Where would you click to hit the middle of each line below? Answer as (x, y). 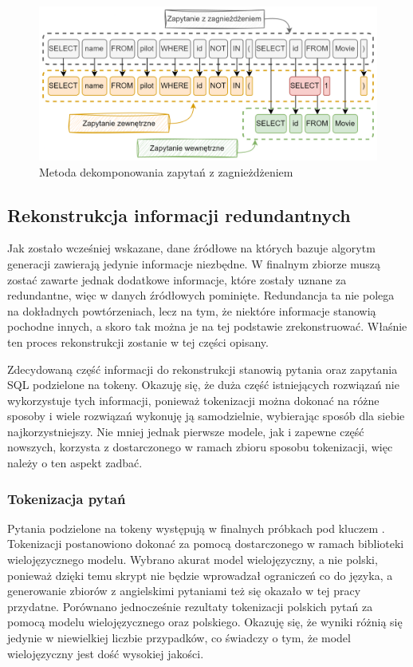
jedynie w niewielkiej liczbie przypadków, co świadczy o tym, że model (179, 638)
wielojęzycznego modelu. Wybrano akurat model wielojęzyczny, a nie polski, (193, 560)
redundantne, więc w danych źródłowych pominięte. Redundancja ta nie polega (201, 295)
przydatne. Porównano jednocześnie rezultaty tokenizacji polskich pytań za (190, 606)
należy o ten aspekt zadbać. (75, 463)
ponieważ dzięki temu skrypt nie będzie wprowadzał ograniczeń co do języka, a (200, 575)
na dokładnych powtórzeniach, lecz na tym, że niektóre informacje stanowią (192, 310)
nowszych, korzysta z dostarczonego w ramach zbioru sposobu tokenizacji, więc (200, 447)
